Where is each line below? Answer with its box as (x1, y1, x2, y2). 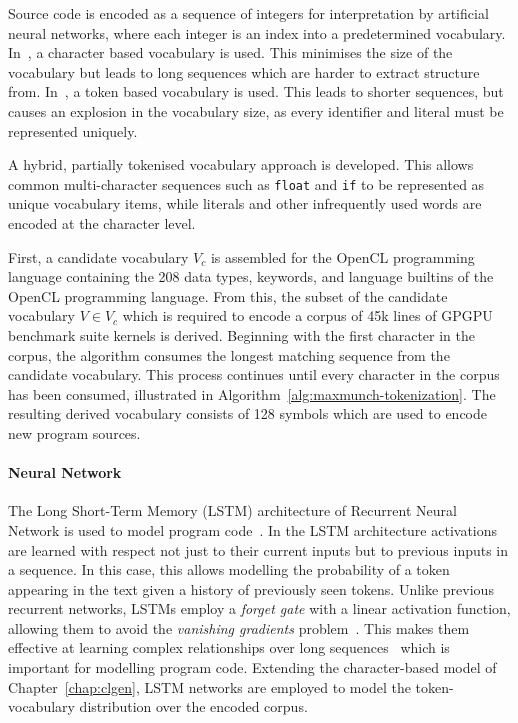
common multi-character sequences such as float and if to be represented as (8, 173, 485, 194)
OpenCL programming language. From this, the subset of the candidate (8, 285, 448, 306)
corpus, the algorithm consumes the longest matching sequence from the (8, 344, 450, 365)
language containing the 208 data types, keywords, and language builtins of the (8, 266, 494, 287)
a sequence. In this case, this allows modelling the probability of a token (8, 559, 450, 580)
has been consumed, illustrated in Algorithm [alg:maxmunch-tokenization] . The (8, 383, 496, 404)
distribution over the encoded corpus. (79, 696, 308, 717)
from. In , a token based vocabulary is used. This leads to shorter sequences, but (8, 81, 504, 102)
